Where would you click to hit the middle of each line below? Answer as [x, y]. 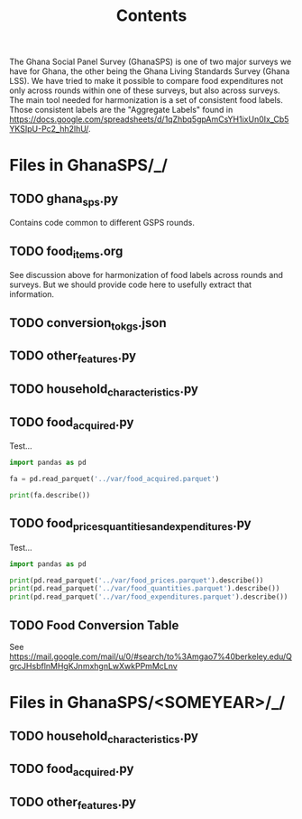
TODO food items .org [66, 252]
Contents [151, 16]
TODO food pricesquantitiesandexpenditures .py [130, 525]
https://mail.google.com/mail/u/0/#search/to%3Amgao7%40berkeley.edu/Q [151, 656]
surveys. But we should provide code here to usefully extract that [131, 284]
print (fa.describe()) [50, 495]
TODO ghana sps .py [64, 200]
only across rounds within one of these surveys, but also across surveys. [145, 90]
